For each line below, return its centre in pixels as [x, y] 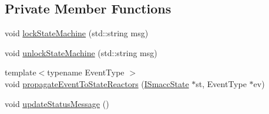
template [21, 72]
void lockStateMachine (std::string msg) [77, 33]
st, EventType [221, 83]
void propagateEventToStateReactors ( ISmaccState [97, 83]
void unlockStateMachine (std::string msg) [81, 52]
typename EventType [86, 72]
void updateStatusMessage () [57, 103]
